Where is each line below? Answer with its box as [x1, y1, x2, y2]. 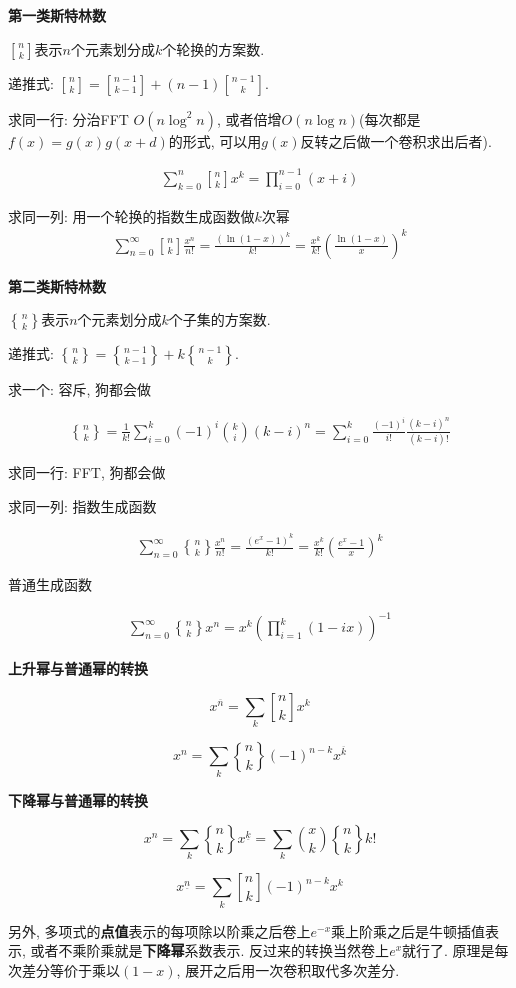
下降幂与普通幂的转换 [8, 789, 148, 810]
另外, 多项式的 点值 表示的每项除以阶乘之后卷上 [8, 920, 311, 941]
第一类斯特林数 [8, 5, 106, 25]
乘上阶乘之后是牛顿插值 [331, 920, 486, 941]
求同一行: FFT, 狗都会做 [8, 462, 166, 483]
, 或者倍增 [216, 108, 282, 129]
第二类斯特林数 [8, 275, 106, 296]
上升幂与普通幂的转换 [8, 658, 148, 679]
